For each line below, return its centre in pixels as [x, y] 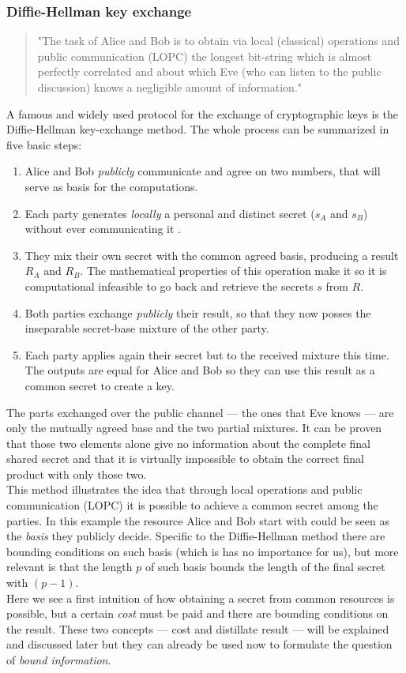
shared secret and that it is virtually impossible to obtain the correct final [185, 459]
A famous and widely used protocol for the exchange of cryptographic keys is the [202, 113]
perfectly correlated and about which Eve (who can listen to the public [209, 71]
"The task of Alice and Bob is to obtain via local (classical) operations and [218, 41]
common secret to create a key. [100, 385]
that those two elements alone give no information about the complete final [189, 443]
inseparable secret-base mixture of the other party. [147, 328]
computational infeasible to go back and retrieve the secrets [169, 286]
